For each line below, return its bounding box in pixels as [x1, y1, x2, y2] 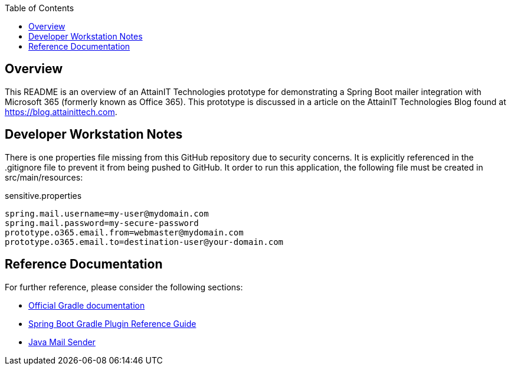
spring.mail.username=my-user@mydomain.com [5, 208, 209, 218]
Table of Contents [5, 3, 74, 13]
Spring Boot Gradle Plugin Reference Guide [28, 318, 196, 329]
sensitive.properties [5, 190, 82, 201]
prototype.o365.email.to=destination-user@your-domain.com [5, 237, 284, 247]
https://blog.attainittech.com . [5, 106, 117, 117]
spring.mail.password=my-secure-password [5, 218, 199, 228]
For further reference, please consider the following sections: [5, 281, 243, 292]
